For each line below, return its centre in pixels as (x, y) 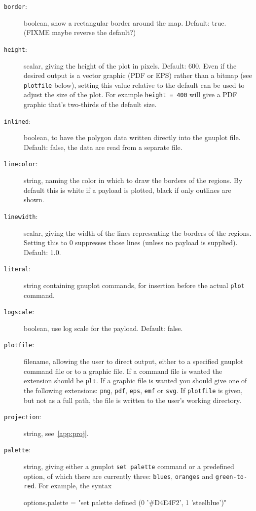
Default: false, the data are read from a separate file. (103, 147)
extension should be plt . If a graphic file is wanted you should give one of (135, 381)
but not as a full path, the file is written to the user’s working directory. (133, 400)
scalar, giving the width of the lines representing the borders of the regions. (138, 233)
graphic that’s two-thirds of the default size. (90, 104)
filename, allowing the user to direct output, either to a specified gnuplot (134, 361)
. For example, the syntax (73, 486)
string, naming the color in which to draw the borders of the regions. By (133, 180)
